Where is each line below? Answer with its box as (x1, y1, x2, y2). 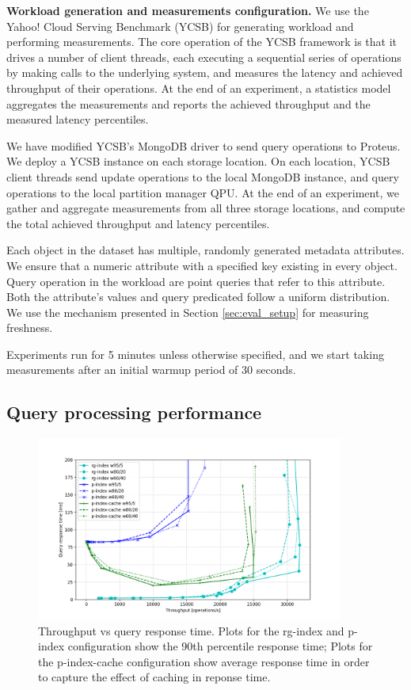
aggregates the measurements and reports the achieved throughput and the (6, 95, 371, 112)
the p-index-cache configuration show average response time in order (38, 653, 370, 669)
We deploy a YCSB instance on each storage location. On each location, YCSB (6, 153, 390, 170)
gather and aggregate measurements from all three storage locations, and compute (6, 200, 405, 216)
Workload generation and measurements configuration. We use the (6, 2, 369, 18)
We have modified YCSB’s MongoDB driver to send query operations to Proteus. (6, 137, 401, 154)
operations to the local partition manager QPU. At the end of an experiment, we (6, 184, 399, 200)
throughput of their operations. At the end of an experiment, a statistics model (6, 79, 391, 96)
